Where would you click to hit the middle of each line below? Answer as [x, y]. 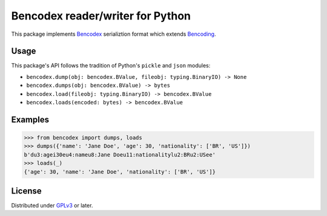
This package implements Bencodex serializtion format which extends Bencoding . [114, 34]
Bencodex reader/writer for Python [101, 16]
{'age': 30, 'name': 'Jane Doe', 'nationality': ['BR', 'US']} [120, 172]
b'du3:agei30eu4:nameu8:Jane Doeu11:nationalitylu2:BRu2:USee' [120, 154]
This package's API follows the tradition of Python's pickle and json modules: [111, 66]
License [26, 191]
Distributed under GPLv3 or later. [52, 206]
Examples [30, 119]
